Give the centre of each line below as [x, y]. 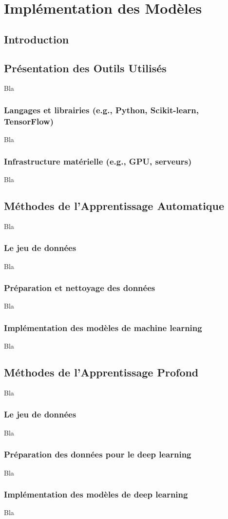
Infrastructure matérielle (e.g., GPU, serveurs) [98, 161]
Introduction [37, 39]
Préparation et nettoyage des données [80, 288]
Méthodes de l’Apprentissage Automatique [114, 205]
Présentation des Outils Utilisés [85, 68]
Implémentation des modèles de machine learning [103, 327]
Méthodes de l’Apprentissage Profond [101, 372]
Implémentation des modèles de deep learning [96, 494]
